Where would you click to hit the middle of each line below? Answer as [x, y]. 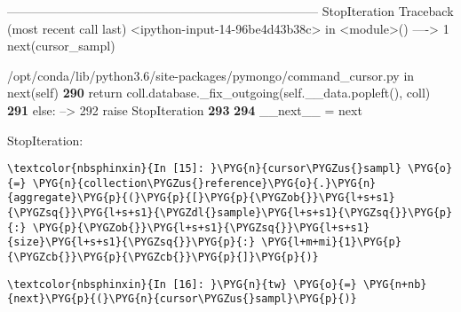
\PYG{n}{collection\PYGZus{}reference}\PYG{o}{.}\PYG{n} [204, 183]
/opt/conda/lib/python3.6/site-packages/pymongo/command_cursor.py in [211, 75]
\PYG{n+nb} [395, 284]
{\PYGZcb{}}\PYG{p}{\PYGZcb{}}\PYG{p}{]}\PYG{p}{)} [163, 257]
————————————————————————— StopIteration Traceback [230, 11]
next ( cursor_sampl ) [61, 46]
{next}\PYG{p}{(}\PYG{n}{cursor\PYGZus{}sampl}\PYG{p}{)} [182, 299]
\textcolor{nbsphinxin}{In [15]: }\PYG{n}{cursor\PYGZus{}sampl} [204, 169]
